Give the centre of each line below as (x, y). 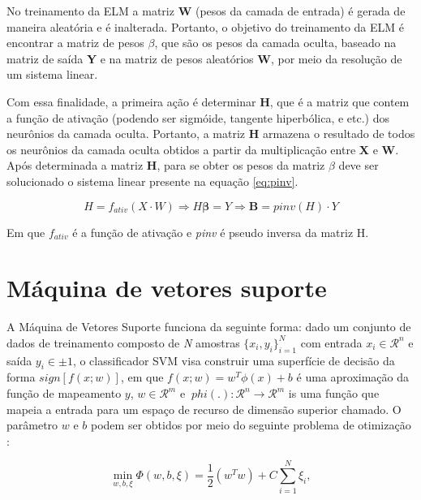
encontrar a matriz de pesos (75, 43)
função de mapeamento (64, 393)
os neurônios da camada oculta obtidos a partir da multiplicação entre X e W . (203, 149)
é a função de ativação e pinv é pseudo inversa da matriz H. (221, 232)
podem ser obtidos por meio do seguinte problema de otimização (251, 425)
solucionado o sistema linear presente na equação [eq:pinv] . (153, 181)
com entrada (331, 342)
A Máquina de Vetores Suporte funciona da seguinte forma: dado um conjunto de (209, 327)
